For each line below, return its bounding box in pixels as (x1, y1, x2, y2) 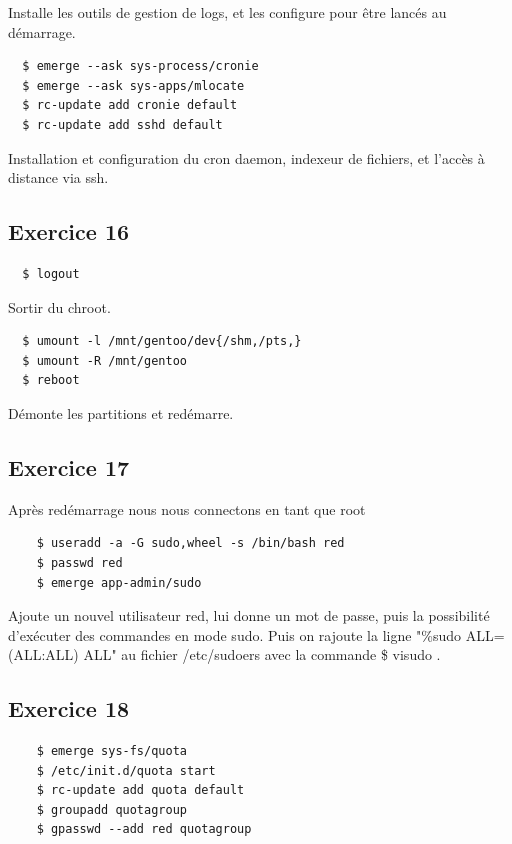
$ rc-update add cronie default (22, 98, 238, 113)
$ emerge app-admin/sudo (36, 575, 202, 590)
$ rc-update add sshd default (22, 117, 223, 132)
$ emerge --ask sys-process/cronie (22, 59, 259, 74)
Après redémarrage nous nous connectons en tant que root (8, 498, 366, 519)
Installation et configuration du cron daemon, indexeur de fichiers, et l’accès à (8, 147, 485, 168)
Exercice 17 (8, 451, 130, 482)
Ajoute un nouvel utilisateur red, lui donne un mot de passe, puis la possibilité (8, 605, 490, 626)
